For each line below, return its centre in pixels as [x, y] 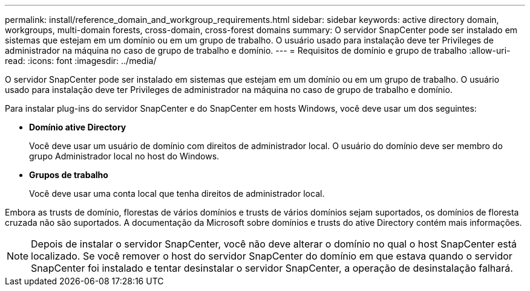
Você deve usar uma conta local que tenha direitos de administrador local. [177, 193]
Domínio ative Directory [78, 127]
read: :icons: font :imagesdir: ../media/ [81, 61]
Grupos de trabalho [69, 175]
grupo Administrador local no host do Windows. [124, 156]
